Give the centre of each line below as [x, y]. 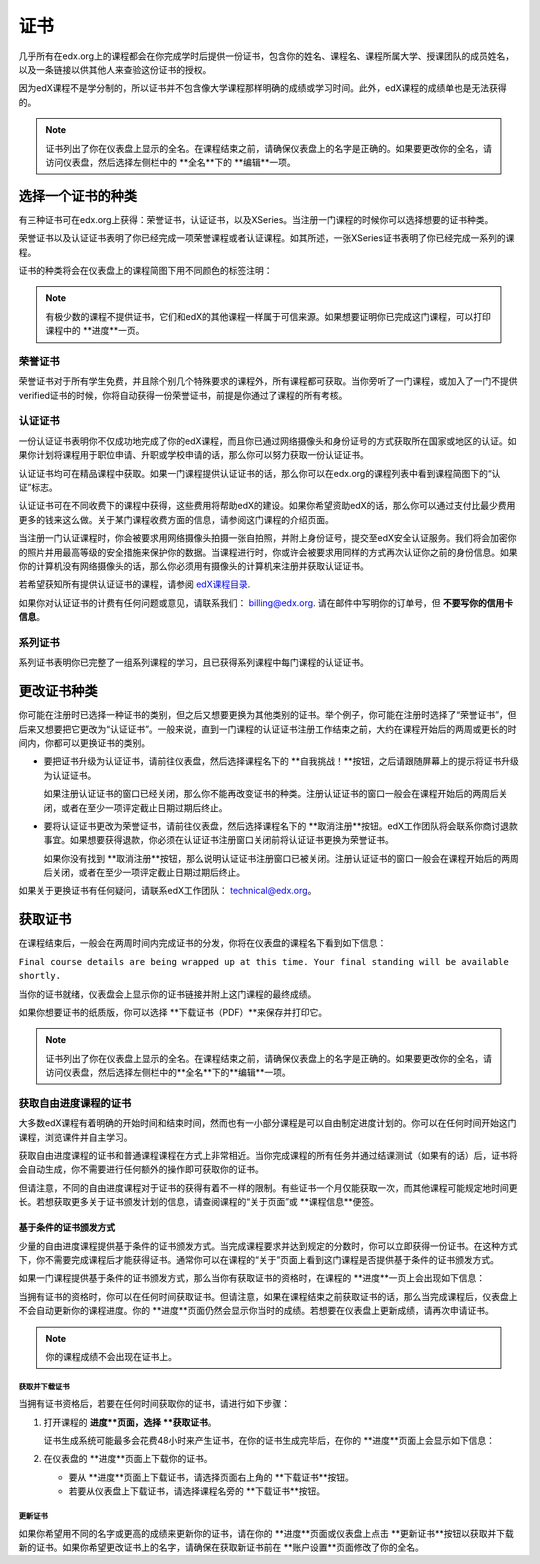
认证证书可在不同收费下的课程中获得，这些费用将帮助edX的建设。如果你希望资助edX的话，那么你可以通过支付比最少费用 [267, 506]
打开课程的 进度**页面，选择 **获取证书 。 [130, 1422]
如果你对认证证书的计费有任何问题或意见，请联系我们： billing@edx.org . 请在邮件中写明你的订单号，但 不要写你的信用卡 [266, 602]
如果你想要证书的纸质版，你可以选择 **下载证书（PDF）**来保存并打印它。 [173, 1012]
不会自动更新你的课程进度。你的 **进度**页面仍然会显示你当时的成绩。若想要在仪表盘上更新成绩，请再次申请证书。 [256, 1311]
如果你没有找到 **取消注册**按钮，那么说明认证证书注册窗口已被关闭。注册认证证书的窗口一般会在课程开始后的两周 [281, 858]
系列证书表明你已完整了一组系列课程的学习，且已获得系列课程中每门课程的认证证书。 [193, 662]
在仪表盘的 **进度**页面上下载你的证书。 [128, 1459]
